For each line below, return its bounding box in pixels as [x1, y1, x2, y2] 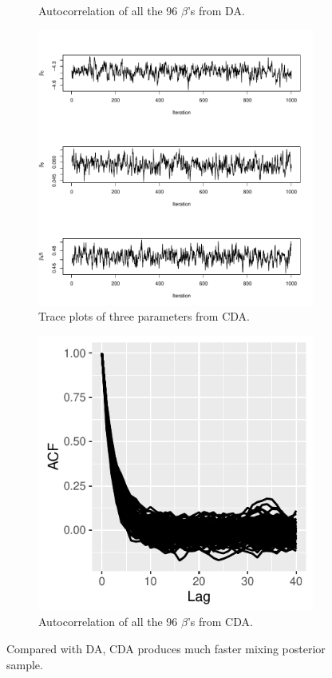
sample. [6, 656, 43, 672]
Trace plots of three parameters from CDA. [38, 308, 250, 325]
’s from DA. [187, 2, 245, 18]
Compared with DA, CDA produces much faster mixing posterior [6, 640, 326, 656]
